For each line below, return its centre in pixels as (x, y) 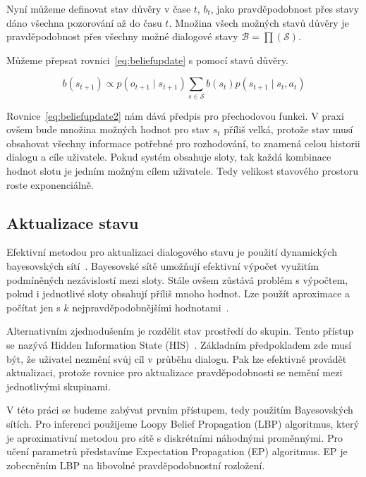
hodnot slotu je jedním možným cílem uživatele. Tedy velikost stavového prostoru (182, 171)
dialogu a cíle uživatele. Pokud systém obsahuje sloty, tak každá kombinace (169, 157)
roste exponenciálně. (50, 184)
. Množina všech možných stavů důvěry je (259, 22)
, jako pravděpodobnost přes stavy (285, 8)
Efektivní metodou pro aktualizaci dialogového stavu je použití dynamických (172, 252)
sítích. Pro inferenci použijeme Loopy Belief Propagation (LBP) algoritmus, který (183, 423)
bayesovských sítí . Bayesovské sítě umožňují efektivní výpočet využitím (163, 266)
